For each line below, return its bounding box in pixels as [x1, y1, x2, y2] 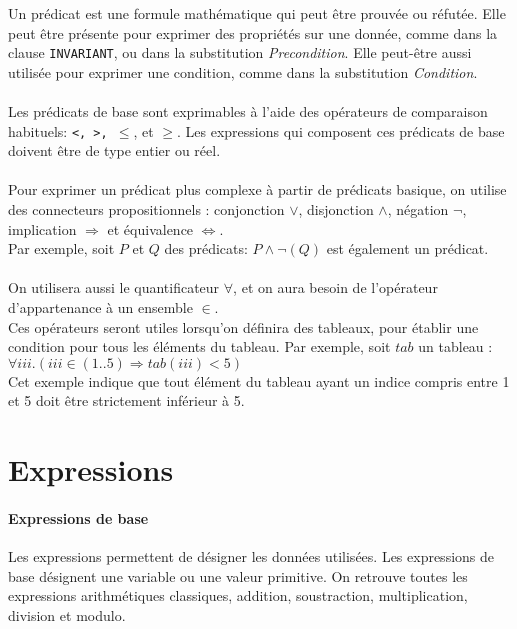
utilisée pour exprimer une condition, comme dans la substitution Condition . [8, 61, 478, 82]
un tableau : [418, 336, 493, 357]
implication [8, 218, 77, 239]
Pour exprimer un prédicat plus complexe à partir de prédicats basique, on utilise [8, 179, 507, 200]
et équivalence [107, 218, 194, 239]
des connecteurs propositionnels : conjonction [8, 199, 285, 220]
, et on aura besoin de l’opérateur [233, 277, 438, 298]
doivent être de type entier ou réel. [8, 140, 221, 161]
